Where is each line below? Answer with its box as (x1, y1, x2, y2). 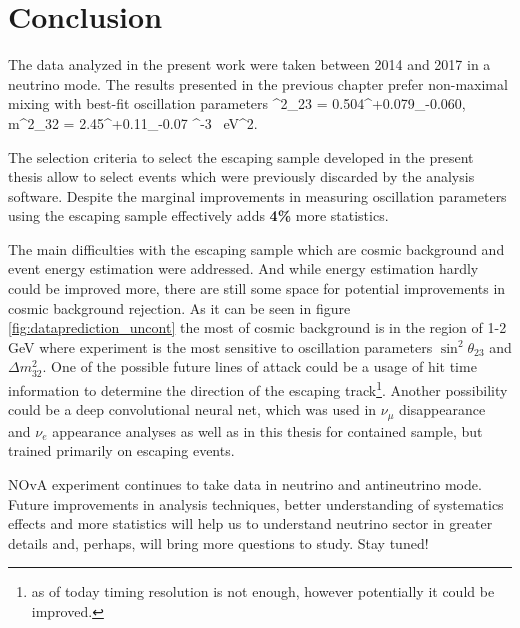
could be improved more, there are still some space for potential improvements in (8, 278, 506, 299)
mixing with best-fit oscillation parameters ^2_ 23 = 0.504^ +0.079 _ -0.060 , (8, 93, 466, 114)
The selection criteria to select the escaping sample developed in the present (8, 146, 474, 167)
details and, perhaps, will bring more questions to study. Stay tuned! (8, 532, 429, 553)
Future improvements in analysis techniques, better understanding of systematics (8, 493, 504, 514)
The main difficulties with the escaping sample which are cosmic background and (8, 238, 505, 259)
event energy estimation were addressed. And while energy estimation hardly (8, 258, 479, 279)
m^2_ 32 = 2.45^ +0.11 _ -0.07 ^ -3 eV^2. (8, 112, 258, 133)
